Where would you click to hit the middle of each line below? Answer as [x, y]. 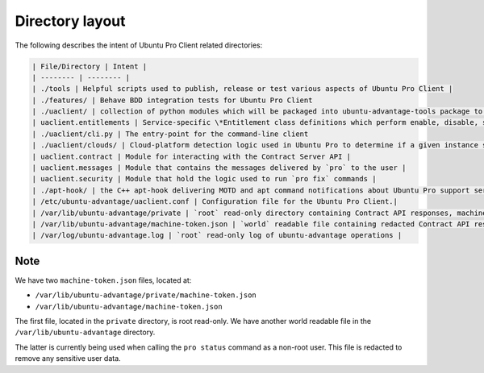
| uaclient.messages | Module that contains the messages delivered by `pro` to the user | [219, 168]
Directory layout [70, 21]
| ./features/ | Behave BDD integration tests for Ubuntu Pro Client [172, 100]
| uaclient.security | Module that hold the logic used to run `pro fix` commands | [204, 179]
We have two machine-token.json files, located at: [103, 280]
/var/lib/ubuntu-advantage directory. [85, 332]
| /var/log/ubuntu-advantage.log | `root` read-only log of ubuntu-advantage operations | [217, 235]
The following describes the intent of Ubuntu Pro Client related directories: [139, 45]
